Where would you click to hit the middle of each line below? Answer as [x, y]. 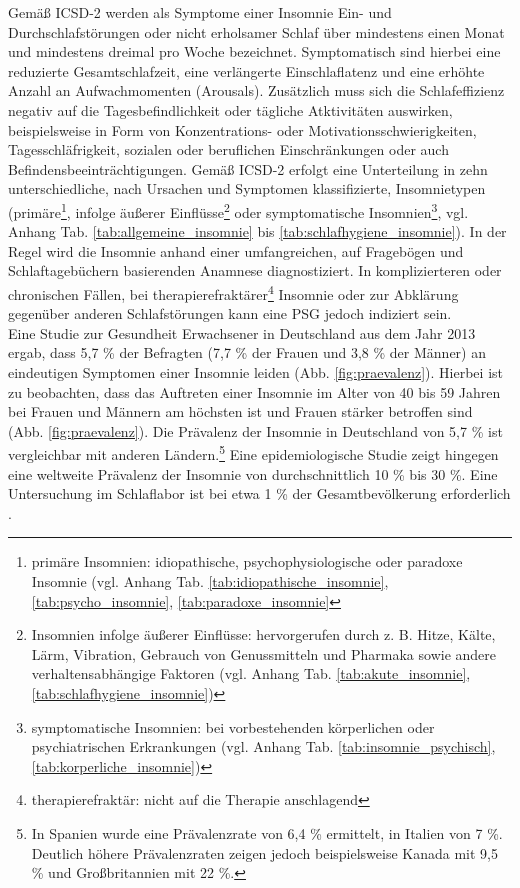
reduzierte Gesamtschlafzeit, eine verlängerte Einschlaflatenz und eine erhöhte [246, 70]
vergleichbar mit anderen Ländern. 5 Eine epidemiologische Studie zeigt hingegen [253, 453]
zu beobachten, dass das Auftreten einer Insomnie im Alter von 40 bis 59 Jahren [254, 391]
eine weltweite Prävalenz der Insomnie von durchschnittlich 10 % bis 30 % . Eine [253, 473]
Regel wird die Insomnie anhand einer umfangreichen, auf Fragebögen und [236, 250]
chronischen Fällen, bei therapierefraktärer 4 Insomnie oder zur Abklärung [233, 292]
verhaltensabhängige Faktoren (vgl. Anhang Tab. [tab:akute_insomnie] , [251, 673]
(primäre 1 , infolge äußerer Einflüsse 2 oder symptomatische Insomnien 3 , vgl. [238, 210]
